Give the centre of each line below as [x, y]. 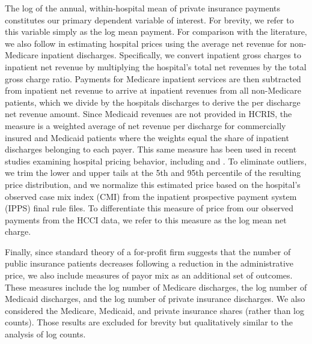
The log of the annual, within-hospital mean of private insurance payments [143, 8]
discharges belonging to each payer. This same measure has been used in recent [151, 149]
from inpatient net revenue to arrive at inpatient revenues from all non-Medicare [153, 90]
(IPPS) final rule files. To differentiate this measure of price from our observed [149, 208]
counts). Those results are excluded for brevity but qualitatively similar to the [149, 322]
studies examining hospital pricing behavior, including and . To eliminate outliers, [156, 161]
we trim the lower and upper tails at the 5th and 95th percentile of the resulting [153, 173]
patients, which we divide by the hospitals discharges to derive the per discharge [153, 102]
